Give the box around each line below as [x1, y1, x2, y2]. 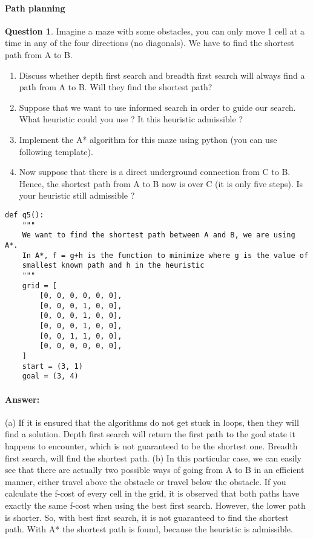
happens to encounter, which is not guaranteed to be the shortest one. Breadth [5, 440, 298, 452]
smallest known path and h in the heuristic [22, 261, 205, 270]
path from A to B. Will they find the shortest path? [19, 81, 213, 93]
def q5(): [5, 210, 44, 219]
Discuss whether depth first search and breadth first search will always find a [19, 68, 305, 81]
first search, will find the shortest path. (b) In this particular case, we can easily [5, 451, 301, 464]
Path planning [5, 1, 65, 14]
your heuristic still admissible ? [19, 189, 135, 202]
